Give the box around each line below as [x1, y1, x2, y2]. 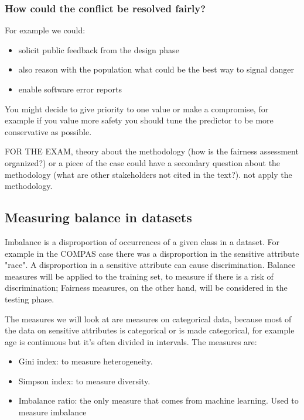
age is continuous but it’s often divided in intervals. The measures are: [5, 335, 257, 347]
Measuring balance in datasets [5, 208, 192, 226]
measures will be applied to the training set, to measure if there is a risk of [5, 270, 274, 282]
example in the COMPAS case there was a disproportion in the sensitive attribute [5, 247, 299, 259]
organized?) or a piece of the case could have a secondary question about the [5, 156, 281, 168]
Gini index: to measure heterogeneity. [18, 355, 153, 367]
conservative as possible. [5, 125, 92, 137]
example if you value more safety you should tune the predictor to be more [5, 114, 274, 126]
